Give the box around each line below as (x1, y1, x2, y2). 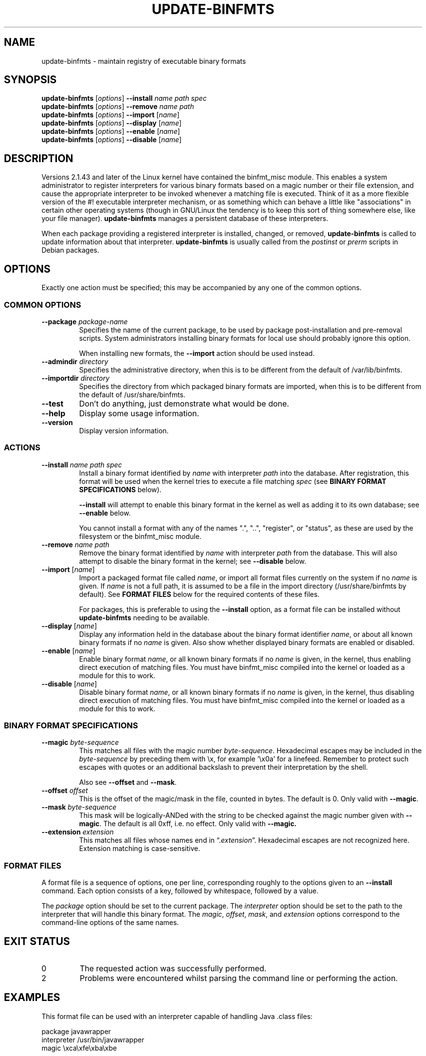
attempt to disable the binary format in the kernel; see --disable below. (79, 556, 306, 565)
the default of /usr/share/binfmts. (79, 390, 186, 399)
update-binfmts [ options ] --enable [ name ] (41, 127, 180, 136)
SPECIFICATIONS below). (79, 485, 161, 494)
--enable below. (79, 508, 131, 517)
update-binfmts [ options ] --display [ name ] (41, 119, 182, 128)
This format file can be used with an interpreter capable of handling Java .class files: (41, 1012, 313, 1020)
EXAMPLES (4, 991, 60, 1004)
